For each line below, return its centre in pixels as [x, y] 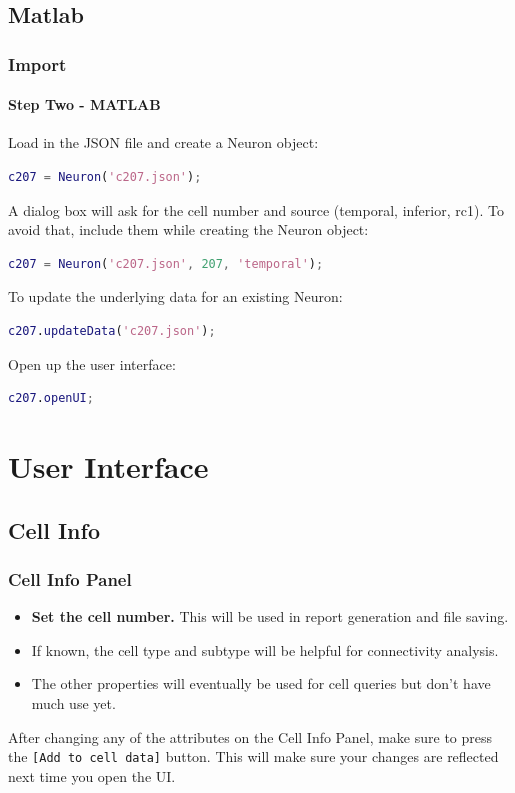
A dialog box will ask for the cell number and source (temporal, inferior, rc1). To [256, 209]
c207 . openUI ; [51, 398]
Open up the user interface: [92, 363]
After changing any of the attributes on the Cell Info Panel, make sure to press [250, 736]
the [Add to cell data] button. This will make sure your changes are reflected [253, 756]
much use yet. [73, 702]
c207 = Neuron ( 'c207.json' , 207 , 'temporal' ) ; [166, 263]
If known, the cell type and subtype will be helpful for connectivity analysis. [265, 649]
